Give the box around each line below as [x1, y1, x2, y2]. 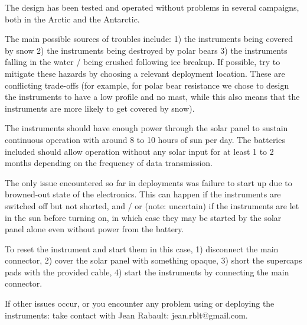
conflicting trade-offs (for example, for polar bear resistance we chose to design [5, 79, 289, 91]
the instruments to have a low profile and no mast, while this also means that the [5, 90, 300, 103]
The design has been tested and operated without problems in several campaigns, [5, 1, 299, 13]
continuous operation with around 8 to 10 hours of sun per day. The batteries [5, 133, 285, 145]
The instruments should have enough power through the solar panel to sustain [5, 122, 288, 134]
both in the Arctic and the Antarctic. [5, 12, 140, 25]
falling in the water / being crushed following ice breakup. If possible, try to [5, 56, 280, 68]
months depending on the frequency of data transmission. [5, 157, 213, 169]
